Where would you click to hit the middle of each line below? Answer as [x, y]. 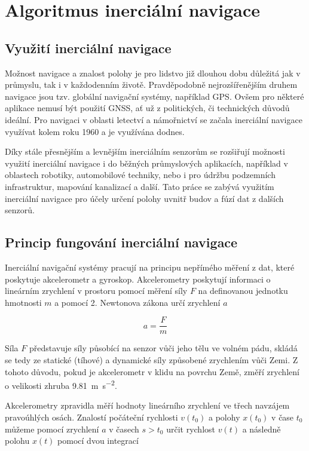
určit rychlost [191, 429]
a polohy [224, 417]
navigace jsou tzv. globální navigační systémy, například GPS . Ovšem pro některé [154, 96]
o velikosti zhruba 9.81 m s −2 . [61, 384]
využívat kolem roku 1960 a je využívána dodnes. [95, 131]
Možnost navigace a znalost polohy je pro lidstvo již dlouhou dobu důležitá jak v [153, 73]
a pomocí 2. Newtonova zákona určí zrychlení [137, 302]
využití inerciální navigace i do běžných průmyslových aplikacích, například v [146, 163]
